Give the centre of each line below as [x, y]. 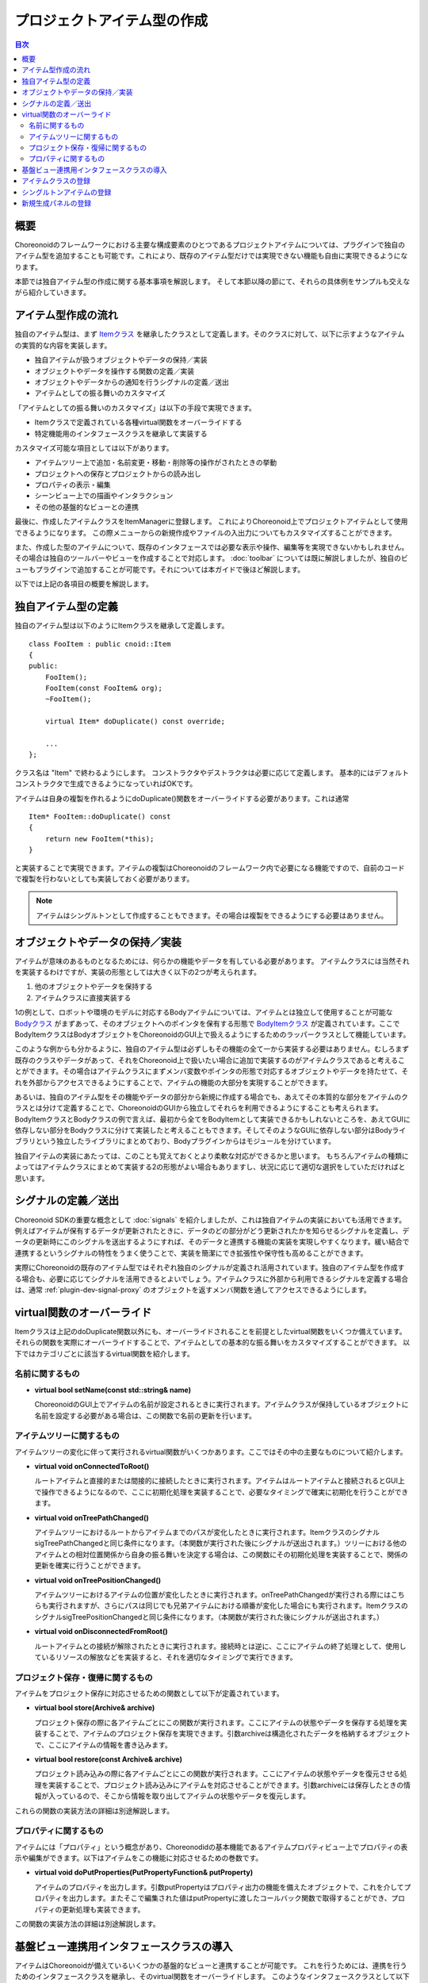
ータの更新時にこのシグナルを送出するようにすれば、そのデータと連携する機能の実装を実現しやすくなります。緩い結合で [212, 1242]
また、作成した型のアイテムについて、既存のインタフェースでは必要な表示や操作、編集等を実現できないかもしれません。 [212, 547]
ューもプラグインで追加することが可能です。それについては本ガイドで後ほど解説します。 [160, 569]
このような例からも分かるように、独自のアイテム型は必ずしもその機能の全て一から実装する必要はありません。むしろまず [212, 1049]
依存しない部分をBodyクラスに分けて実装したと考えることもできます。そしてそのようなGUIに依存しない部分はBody [203, 1130]
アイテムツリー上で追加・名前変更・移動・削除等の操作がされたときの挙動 [156, 462]
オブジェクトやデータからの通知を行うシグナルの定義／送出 [132, 382]
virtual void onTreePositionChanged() [98, 1580]
